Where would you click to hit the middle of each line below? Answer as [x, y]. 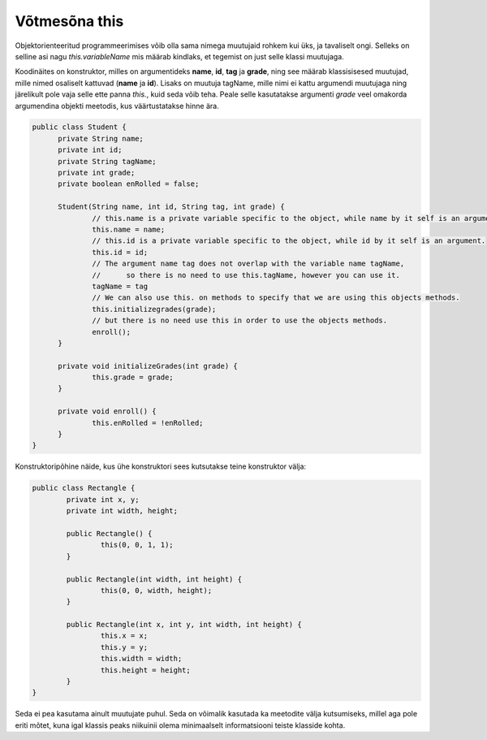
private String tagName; [108, 161]
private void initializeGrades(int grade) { [148, 366]
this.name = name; [129, 229]
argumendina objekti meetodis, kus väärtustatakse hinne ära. [117, 106]
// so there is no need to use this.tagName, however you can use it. [246, 275]
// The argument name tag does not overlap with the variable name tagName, [248, 264]
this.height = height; [145, 670]
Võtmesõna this [69, 21]
